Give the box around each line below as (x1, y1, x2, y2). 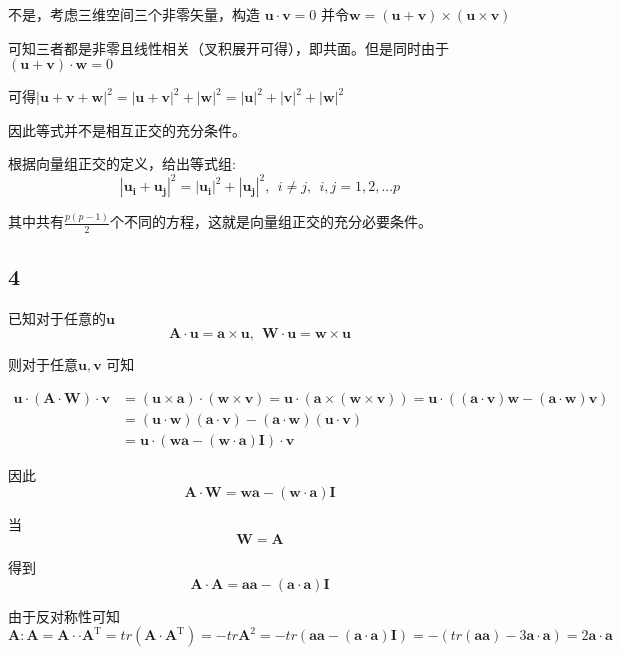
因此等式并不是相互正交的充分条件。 (8, 119, 246, 140)
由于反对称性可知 (8, 605, 120, 626)
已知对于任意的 (8, 307, 106, 328)
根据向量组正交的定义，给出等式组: (8, 153, 236, 174)
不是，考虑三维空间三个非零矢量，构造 (8, 4, 260, 24)
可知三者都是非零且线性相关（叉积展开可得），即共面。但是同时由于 (8, 37, 449, 58)
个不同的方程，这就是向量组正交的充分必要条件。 (109, 211, 432, 232)
